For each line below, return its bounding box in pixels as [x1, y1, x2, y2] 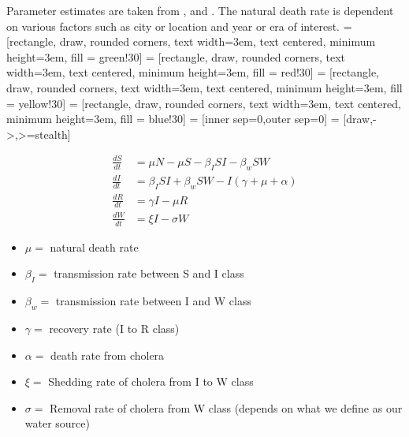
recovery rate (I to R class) [49, 319, 180, 336]
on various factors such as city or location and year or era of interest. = [6, 17, 352, 34]
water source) [24, 415, 90, 431]
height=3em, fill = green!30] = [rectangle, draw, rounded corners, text [6, 48, 346, 65]
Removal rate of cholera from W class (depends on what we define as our [50, 399, 403, 416]
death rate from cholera [50, 346, 165, 363]
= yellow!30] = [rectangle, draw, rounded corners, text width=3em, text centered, [6, 95, 401, 111]
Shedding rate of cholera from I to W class [48, 373, 254, 390]
